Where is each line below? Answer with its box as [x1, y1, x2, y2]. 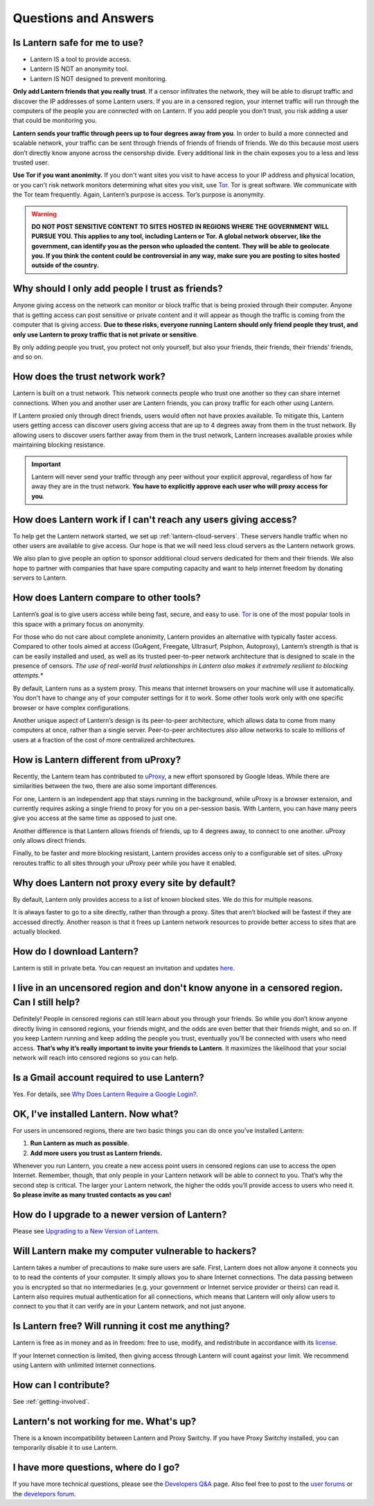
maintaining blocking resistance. [12, 440, 105, 449]
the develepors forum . [12, 1489, 76, 1498]
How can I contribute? [12, 1379, 110, 1391]
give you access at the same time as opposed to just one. [12, 814, 177, 822]
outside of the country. [31, 261, 100, 270]
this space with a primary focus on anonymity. [12, 619, 145, 628]
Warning [31, 209, 57, 218]
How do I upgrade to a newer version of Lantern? [12, 1208, 227, 1220]
